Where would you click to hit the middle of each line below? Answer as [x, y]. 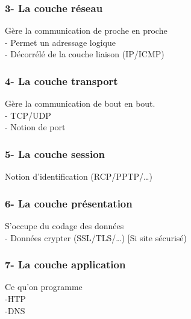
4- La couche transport [61, 81]
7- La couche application [65, 264]
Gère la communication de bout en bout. [80, 103]
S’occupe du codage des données [64, 226]
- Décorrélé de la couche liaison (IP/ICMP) [85, 54]
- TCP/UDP [28, 115]
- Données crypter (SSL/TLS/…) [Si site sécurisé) [96, 237]
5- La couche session [55, 153]
